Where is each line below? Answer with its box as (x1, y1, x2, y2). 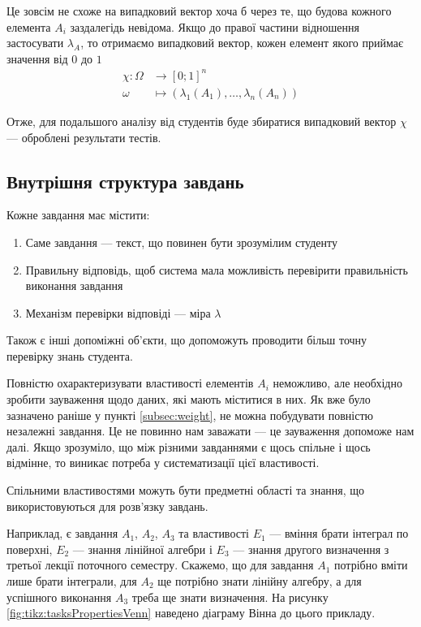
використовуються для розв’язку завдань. (6, 497, 208, 514)
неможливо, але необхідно (273, 374, 402, 391)
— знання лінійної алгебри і (72, 540, 213, 557)
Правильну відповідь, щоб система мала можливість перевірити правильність (25, 261, 408, 278)
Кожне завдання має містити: (6, 206, 150, 223)
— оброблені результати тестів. (6, 128, 161, 145)
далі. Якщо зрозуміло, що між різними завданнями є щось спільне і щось (6, 438, 371, 455)
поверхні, (6, 540, 53, 557)
